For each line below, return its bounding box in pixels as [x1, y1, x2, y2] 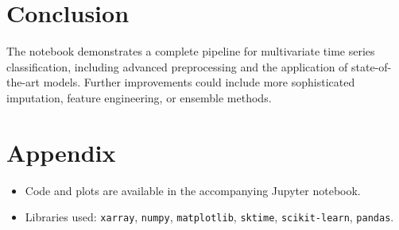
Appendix [6, 136, 116, 168]
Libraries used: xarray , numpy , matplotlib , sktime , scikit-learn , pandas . [25, 209, 394, 225]
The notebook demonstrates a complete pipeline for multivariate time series [6, 43, 375, 59]
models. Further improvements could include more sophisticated [43, 74, 355, 90]
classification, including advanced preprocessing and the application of [6, 58, 348, 75]
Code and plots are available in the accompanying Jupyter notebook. [25, 182, 361, 198]
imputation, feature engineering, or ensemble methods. [6, 89, 272, 105]
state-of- [351, 58, 392, 75]
